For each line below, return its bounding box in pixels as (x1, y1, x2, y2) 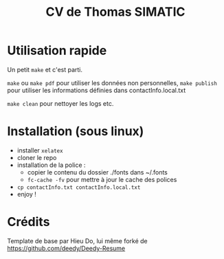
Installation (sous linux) (7, 124, 144, 139)
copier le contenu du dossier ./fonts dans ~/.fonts (27, 168, 168, 176)
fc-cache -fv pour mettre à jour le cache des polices (27, 175, 177, 183)
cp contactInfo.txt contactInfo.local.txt (16, 183, 141, 191)
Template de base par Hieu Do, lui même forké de (7, 236, 148, 245)
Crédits (7, 214, 50, 230)
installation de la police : (16, 161, 86, 169)
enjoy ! (16, 190, 36, 198)
